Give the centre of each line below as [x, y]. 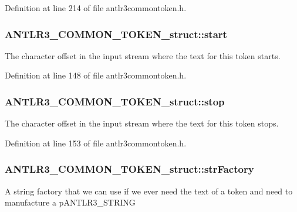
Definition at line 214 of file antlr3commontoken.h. [96, 8]
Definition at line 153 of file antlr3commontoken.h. [96, 143]
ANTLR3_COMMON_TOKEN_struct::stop [115, 101]
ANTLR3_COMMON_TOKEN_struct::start [116, 34]
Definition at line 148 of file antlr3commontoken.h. [96, 75]
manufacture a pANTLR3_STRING [70, 202]
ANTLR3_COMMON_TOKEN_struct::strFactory [129, 169]
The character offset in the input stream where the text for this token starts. [143, 55]
